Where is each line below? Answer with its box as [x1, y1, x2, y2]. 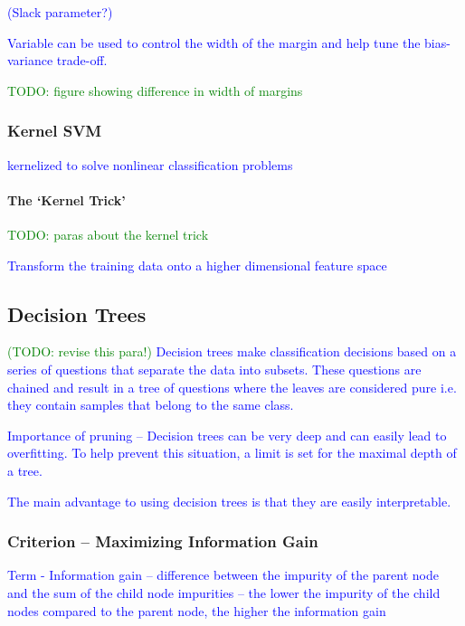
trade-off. [56, 51, 108, 70]
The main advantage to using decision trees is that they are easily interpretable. [7, 491, 451, 510]
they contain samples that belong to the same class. [7, 395, 294, 414]
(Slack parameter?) [7, 3, 113, 21]
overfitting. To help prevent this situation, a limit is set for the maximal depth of [7, 443, 457, 462]
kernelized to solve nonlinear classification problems [7, 155, 293, 174]
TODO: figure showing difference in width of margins [7, 81, 303, 100]
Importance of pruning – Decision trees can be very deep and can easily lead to [7, 425, 447, 444]
